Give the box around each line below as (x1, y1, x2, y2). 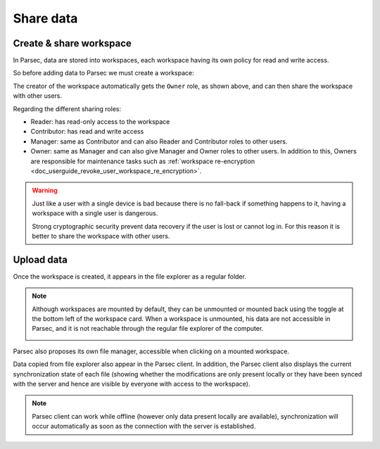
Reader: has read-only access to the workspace (30, 118, 170, 126)
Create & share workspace (13, 37, 132, 49)
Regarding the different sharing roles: (13, 104, 122, 113)
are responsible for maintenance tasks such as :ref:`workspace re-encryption (30, 157, 255, 165)
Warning (32, 186, 58, 195)
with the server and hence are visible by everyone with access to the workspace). (13, 379, 251, 388)
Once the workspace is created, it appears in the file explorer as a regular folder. (13, 272, 246, 281)
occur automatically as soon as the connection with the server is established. (32, 422, 256, 431)
